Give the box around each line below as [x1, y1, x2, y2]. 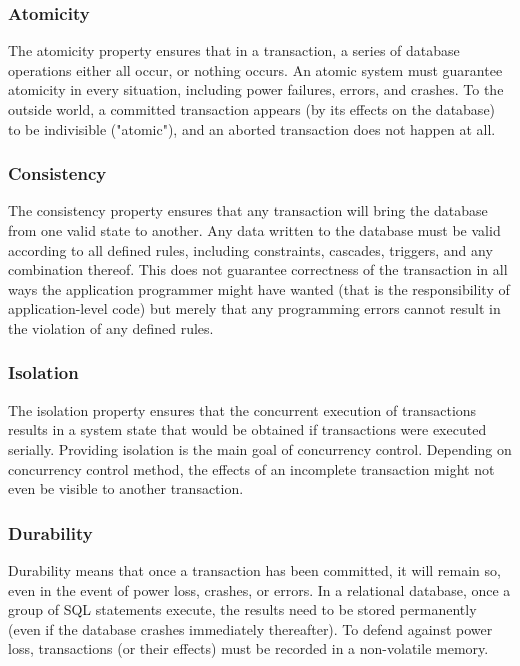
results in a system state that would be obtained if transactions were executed [8, 419, 487, 440]
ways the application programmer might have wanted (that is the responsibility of [8, 278, 510, 299]
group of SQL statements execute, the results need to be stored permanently [8, 599, 477, 620]
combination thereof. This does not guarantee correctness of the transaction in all [8, 259, 508, 280]
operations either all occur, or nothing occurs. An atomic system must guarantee [8, 59, 503, 80]
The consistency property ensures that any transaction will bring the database [8, 200, 488, 221]
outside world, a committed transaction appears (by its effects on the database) [8, 99, 496, 119]
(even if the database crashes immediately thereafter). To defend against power [8, 618, 493, 639]
